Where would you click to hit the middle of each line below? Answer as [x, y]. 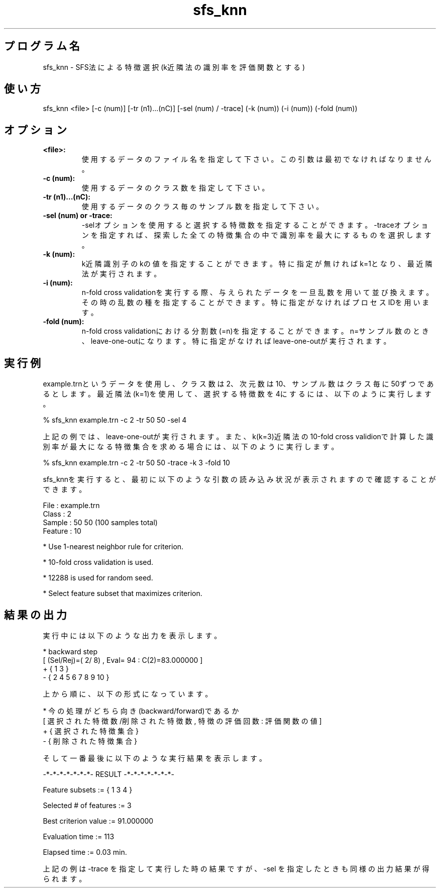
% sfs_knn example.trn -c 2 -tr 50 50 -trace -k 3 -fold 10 [136, 463]
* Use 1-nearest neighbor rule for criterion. [113, 547]
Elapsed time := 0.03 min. [85, 852]
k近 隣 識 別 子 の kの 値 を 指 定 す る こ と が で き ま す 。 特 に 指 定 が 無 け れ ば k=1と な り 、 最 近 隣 [257, 264]
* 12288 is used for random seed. [98, 578]
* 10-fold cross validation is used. [98, 562]
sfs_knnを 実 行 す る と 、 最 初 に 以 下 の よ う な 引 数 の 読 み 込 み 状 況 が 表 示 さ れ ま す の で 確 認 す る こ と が [239, 479]
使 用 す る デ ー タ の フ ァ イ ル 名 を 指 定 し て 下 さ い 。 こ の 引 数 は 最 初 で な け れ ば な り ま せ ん [256, 159]
